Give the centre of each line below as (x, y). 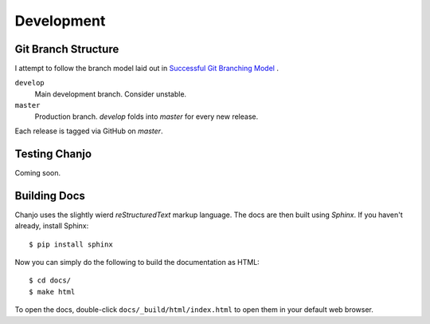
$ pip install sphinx (71, 244)
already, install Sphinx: (52, 226)
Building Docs (50, 196)
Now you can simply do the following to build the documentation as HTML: (137, 262)
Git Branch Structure (67, 49)
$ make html (52, 292)
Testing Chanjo (53, 154)
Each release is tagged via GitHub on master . (89, 131)
